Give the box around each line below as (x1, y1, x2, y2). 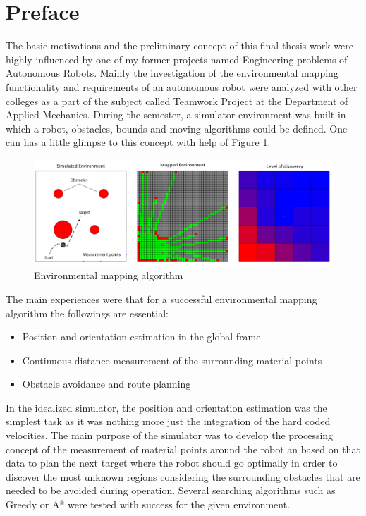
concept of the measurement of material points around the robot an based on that (6, 441, 360, 456)
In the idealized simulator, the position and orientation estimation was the (6, 400, 327, 414)
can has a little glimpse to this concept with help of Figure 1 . (6, 135, 271, 149)
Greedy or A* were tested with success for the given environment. (6, 497, 291, 512)
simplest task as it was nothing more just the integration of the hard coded (6, 414, 331, 429)
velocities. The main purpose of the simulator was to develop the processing (6, 428, 334, 443)
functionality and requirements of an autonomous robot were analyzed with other (6, 79, 358, 94)
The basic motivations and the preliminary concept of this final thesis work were (6, 38, 353, 53)
